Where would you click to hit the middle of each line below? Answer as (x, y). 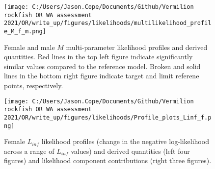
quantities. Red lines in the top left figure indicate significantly (98, 57)
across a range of (29, 151)
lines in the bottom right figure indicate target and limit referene (102, 76)
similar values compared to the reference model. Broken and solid (102, 66)
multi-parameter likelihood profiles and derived (137, 47)
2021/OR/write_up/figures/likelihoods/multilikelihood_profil (108, 23)
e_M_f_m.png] (25, 31)
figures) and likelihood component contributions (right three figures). (108, 160)
